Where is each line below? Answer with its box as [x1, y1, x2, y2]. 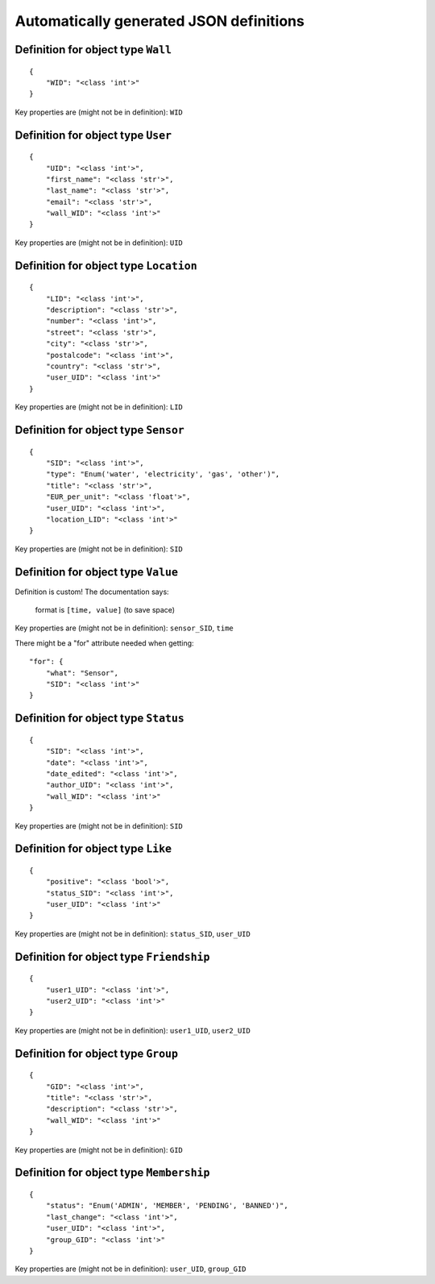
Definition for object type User [14, 128, 172, 142]
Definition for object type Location [14, 259, 197, 272]
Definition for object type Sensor [14, 423, 184, 437]
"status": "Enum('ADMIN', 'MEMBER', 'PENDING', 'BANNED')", [45, 1201, 289, 1211]
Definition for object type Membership [14, 1166, 210, 1180]
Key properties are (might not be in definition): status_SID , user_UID [14, 929, 251, 938]
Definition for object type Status [14, 712, 184, 725]
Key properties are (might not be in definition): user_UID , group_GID [14, 1264, 246, 1274]
